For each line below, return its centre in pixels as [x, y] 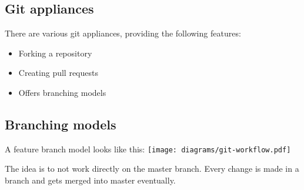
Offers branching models [62, 92]
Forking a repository [55, 53]
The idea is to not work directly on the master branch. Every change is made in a [152, 169]
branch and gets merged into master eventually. [90, 180]
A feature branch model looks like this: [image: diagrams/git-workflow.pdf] [148, 149]
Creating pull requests [58, 73]
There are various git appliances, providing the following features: [123, 33]
